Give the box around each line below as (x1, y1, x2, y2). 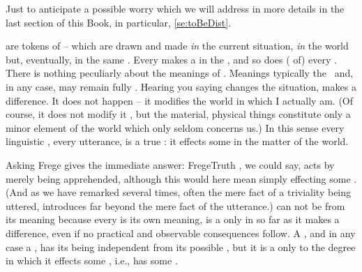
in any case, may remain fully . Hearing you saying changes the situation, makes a (6, 79, 356, 93)
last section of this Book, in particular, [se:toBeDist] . (6, 15, 232, 29)
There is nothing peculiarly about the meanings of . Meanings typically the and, (6, 66, 354, 80)
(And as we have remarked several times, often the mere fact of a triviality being (6, 185, 352, 199)
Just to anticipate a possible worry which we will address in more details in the (6, 1, 345, 15)
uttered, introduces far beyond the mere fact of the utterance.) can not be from (6, 198, 345, 213)
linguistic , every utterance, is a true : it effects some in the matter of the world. (6, 134, 349, 149)
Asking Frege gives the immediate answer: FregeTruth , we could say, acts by (6, 157, 335, 172)
